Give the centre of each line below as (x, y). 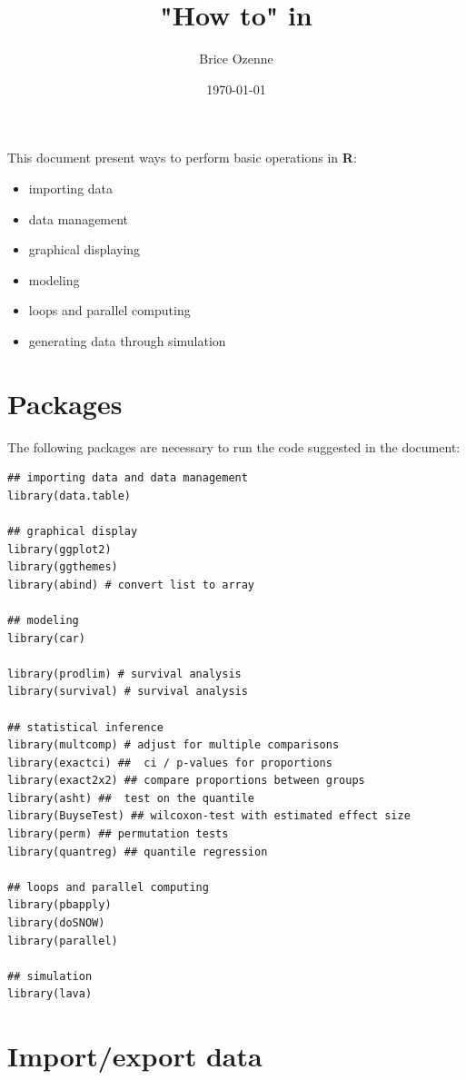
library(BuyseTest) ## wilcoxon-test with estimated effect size (209, 816)
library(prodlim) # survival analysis (124, 674)
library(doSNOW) (56, 923)
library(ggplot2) (59, 549)
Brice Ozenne (236, 59)
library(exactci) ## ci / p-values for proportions (170, 763)
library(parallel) (63, 941)
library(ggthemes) (63, 567)
